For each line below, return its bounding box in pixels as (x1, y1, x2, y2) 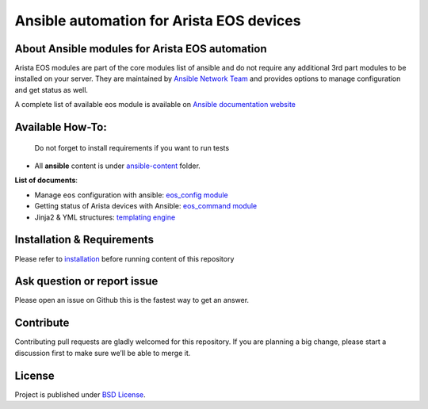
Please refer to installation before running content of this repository (14, 254, 235, 263)
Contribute (14, 316, 70, 330)
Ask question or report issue (14, 274, 159, 289)
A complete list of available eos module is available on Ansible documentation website (14, 100, 296, 109)
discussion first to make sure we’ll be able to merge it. (14, 348, 191, 357)
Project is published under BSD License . (14, 389, 146, 399)
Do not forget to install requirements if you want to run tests (34, 143, 230, 152)
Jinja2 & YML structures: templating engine (34, 212, 176, 222)
